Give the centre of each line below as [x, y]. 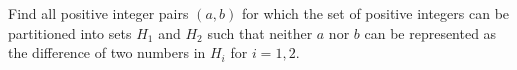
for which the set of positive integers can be [375, 13]
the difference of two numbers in [107, 52]
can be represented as [430, 32]
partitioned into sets [70, 32]
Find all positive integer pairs [98, 13]
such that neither [260, 32]
